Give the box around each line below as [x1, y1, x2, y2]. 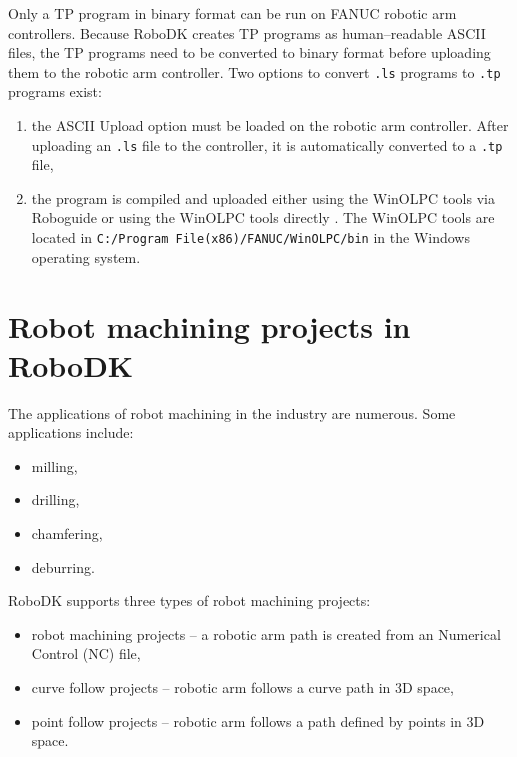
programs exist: [8, 81, 102, 102]
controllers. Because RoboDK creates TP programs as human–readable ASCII [8, 22, 486, 43]
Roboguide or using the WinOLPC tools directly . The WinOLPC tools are [31, 207, 495, 228]
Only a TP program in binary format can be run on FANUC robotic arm [8, 3, 457, 23]
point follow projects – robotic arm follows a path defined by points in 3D [31, 710, 485, 731]
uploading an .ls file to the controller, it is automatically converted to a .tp [31, 134, 503, 155]
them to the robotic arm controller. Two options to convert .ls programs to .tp [8, 61, 501, 82]
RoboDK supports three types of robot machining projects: [8, 590, 371, 611]
